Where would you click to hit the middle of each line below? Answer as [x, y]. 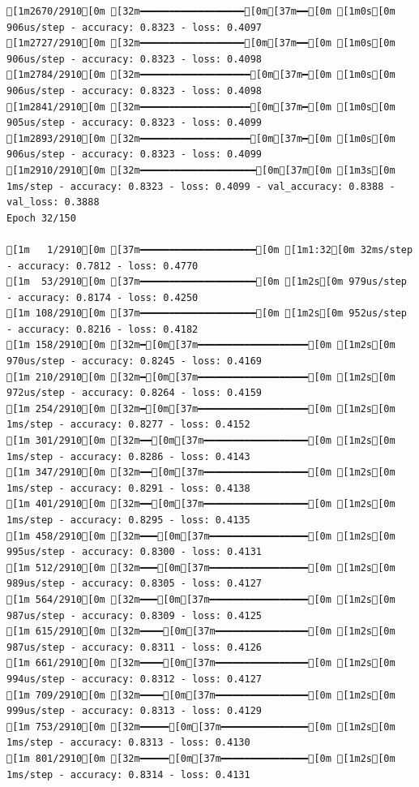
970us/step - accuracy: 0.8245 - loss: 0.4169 [134, 361]
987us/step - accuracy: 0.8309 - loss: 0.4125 [134, 615]
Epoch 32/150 [41, 218]
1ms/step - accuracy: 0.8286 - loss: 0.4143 [128, 456]
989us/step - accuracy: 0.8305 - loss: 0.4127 [134, 584]
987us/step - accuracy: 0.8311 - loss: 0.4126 [134, 647]
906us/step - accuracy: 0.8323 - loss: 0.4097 [134, 27]
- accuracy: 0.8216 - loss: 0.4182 [103, 329]
